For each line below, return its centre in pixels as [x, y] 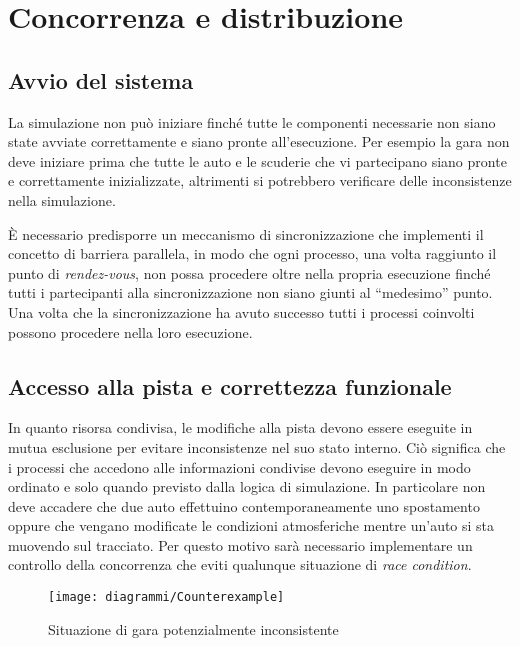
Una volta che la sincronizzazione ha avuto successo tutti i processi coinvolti [241, 311]
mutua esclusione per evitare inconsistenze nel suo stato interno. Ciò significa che [257, 446]
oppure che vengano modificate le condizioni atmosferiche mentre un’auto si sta [251, 525]
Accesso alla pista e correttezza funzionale [230, 385]
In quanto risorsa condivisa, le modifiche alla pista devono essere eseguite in [240, 427]
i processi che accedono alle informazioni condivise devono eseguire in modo [239, 466]
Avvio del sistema [101, 79]
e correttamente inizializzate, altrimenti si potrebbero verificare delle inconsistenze [260, 180]
